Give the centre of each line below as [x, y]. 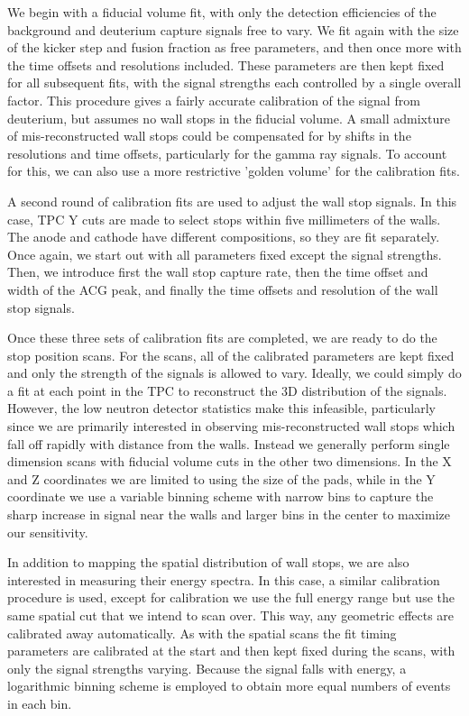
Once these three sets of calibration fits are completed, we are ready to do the [222, 338]
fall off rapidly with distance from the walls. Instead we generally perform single [229, 443]
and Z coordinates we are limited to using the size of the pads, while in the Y [221, 478]
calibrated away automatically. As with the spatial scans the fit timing [202, 633]
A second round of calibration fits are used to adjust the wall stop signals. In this [232, 201]
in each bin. [40, 703]
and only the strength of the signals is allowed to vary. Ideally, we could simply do [234, 373]
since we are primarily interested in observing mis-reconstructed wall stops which [231, 426]
